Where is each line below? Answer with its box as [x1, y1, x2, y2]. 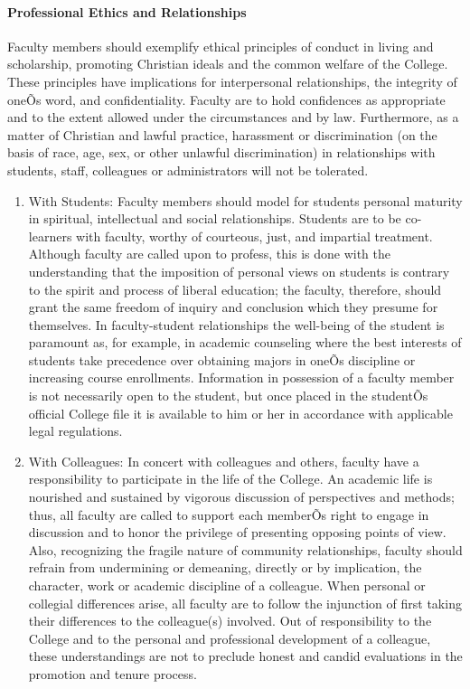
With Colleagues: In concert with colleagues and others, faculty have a [28, 451, 419, 470]
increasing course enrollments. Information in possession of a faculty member [28, 368, 455, 387]
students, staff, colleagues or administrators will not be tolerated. [7, 160, 369, 179]
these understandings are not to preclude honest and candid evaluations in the [28, 647, 463, 665]
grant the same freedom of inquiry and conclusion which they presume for [28, 297, 438, 316]
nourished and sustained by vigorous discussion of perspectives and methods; [28, 487, 455, 506]
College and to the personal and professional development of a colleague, [28, 628, 431, 647]
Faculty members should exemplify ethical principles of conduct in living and [7, 36, 434, 55]
